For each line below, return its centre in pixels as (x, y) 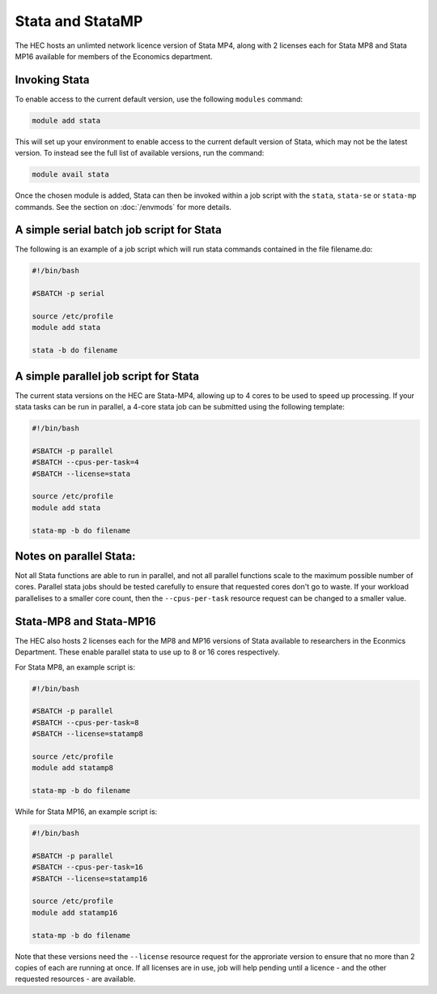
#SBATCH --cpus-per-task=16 (87, 867)
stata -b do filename (75, 350)
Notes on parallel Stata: (75, 556)
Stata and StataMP (79, 21)
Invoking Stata (52, 80)
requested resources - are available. (75, 979)
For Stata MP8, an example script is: (75, 667)
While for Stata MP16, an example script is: (86, 812)
